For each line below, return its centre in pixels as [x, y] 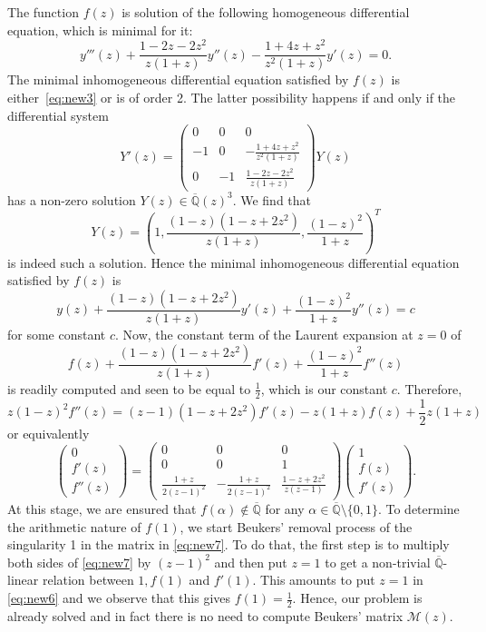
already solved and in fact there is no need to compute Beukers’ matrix [205, 615]
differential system [58, 115]
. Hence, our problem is [357, 598]
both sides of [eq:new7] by [79, 562]
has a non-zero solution [72, 199]
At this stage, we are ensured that [102, 509]
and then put [251, 562]
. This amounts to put [314, 580]
